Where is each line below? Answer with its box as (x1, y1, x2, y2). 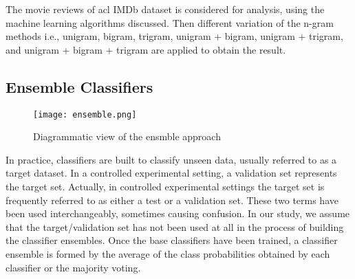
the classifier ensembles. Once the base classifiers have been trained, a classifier (6, 233, 338, 247)
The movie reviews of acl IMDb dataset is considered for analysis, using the (6, 2, 325, 16)
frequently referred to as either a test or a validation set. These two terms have (6, 192, 338, 207)
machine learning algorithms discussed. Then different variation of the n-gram (6, 15, 334, 30)
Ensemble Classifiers (6, 76, 153, 97)
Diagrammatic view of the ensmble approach (33, 129, 221, 144)
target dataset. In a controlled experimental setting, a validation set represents (6, 166, 337, 180)
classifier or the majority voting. (6, 260, 141, 274)
